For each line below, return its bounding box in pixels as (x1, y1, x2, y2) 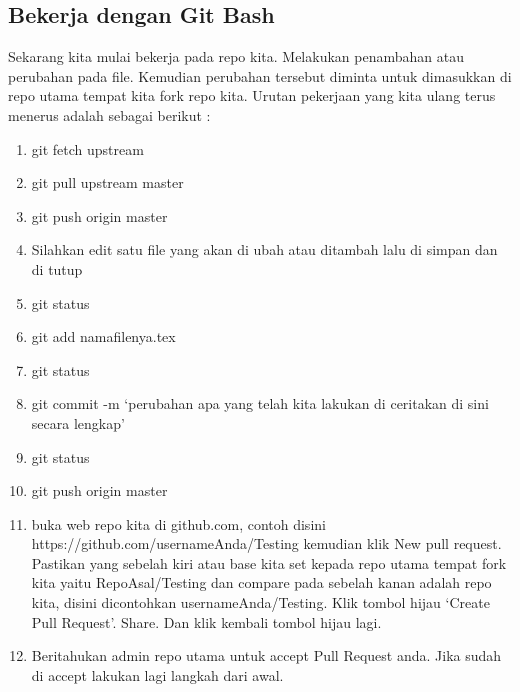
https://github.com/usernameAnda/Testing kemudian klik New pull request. (31, 533, 502, 554)
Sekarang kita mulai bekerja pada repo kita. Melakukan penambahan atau (8, 46, 464, 67)
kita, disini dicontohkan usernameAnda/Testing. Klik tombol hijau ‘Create (31, 592, 490, 613)
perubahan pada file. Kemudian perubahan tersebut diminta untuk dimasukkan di (8, 65, 512, 86)
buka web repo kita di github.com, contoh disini (31, 513, 326, 534)
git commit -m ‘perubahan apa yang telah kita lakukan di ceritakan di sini (31, 393, 489, 414)
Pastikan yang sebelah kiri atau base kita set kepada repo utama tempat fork (31, 552, 507, 573)
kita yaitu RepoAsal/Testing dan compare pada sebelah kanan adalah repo (31, 572, 492, 593)
